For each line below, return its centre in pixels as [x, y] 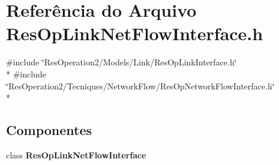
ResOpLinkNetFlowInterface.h [135, 33]
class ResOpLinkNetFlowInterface [76, 154]
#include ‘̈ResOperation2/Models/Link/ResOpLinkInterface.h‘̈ [121, 62]
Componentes [49, 130]
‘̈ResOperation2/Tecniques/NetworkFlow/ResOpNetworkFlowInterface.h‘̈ [140, 85]
